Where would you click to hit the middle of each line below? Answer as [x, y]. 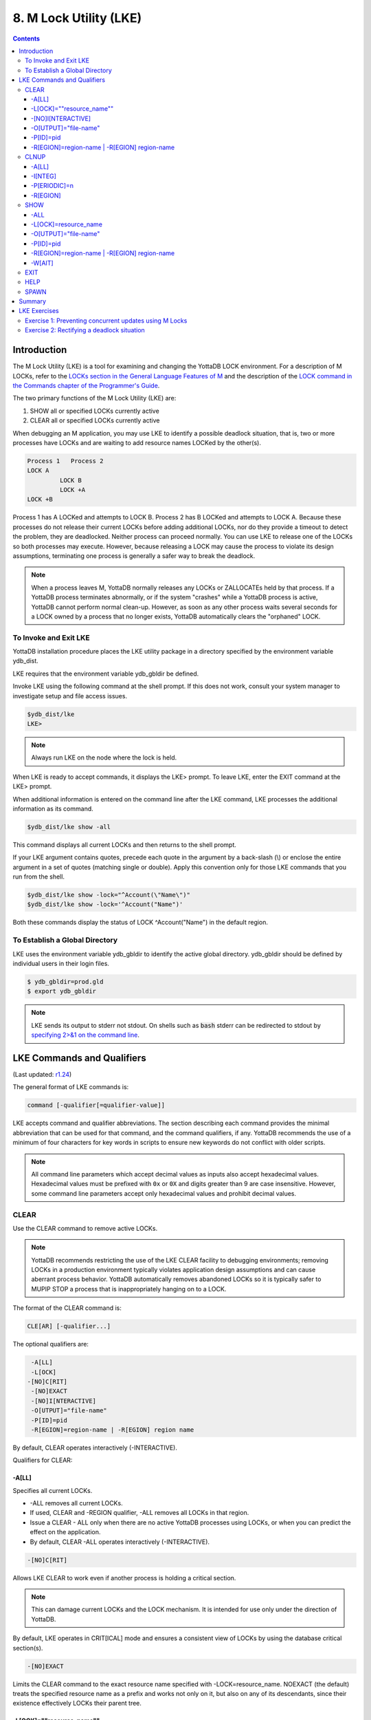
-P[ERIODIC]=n [53, 186]
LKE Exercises [39, 311]
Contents [26, 39]
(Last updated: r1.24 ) [42, 1075]
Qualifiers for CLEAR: [43, 1460]
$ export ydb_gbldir [61, 991]
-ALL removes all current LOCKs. [76, 1503]
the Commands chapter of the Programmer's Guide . [86, 385]
